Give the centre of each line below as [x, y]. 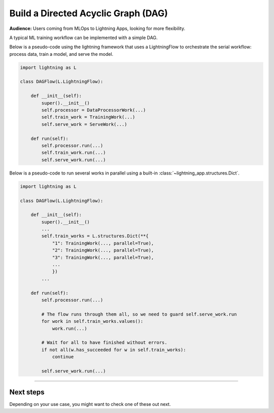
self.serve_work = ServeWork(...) [84, 124]
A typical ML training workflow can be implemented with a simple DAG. [83, 38]
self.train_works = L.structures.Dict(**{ [95, 236]
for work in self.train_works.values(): [92, 321]
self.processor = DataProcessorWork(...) [94, 110]
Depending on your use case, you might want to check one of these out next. [90, 404]
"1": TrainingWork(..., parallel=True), [103, 243]
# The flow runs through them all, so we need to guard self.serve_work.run [139, 314]
